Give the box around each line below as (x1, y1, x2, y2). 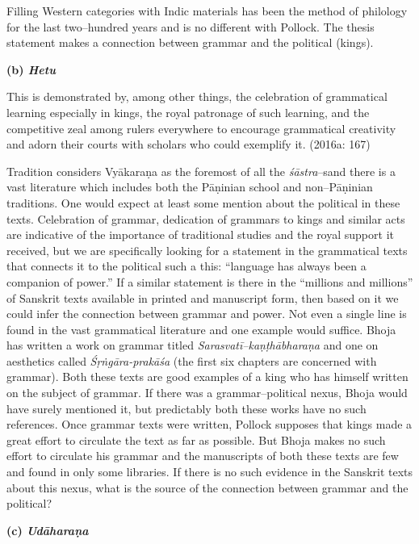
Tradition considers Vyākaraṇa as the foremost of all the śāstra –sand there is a (6, 162, 396, 179)
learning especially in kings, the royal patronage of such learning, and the (6, 103, 370, 120)
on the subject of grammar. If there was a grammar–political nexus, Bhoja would (6, 384, 408, 401)
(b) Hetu (6, 61, 56, 77)
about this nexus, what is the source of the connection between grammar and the (6, 479, 409, 496)
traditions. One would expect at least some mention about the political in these (6, 194, 400, 211)
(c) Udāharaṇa (6, 521, 89, 538)
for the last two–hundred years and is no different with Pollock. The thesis (6, 18, 375, 35)
